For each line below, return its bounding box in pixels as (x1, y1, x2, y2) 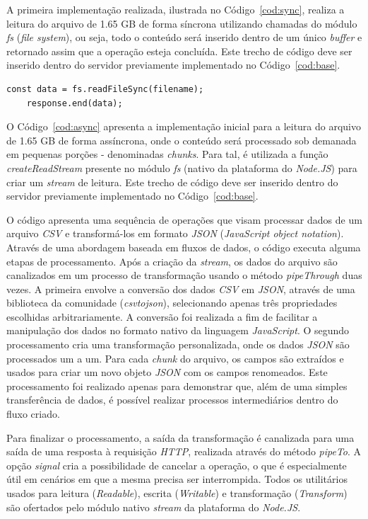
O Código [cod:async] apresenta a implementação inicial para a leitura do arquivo (6, 119, 362, 134)
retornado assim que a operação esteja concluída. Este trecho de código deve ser (6, 43, 352, 58)
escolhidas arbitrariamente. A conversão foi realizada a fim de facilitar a (6, 309, 318, 324)
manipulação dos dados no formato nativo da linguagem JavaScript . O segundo (6, 323, 350, 338)
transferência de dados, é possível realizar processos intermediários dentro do (6, 392, 338, 407)
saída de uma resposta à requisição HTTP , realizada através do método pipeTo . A (6, 444, 362, 459)
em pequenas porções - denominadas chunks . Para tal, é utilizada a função (6, 147, 328, 161)
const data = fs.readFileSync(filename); (6, 84, 204, 94)
